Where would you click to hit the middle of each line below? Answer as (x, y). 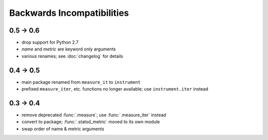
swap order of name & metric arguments (63, 129)
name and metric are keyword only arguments (69, 49)
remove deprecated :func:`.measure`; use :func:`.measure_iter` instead (94, 115)
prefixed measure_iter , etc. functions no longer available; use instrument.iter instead (115, 89)
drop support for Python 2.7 (50, 43)
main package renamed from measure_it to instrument (81, 82)
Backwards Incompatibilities (69, 13)
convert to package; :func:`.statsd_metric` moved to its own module (91, 122)
